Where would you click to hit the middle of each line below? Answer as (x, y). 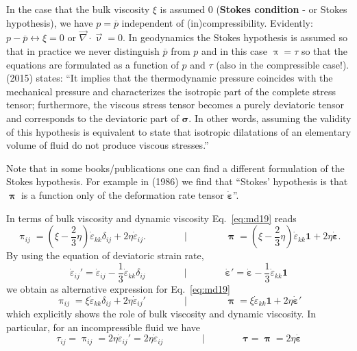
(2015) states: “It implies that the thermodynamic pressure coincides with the (170, 78)
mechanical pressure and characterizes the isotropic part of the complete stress (171, 91)
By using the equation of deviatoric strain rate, (105, 255)
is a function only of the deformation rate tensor (122, 194)
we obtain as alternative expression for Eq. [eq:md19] (118, 288)
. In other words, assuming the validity (270, 118)
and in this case (234, 51)
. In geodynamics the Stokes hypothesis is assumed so (235, 37)
